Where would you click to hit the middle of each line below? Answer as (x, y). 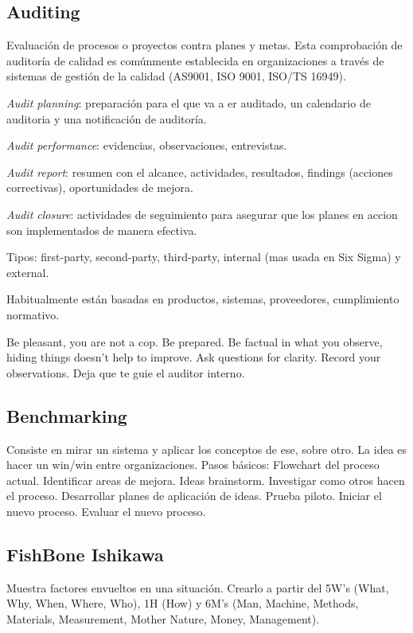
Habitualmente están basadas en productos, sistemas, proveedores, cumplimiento (203, 299)
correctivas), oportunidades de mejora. (100, 188)
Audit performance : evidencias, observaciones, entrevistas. (147, 145)
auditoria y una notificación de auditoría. (107, 118)
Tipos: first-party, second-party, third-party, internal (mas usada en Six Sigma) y (204, 257)
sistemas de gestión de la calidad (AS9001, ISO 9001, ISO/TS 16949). (176, 76)
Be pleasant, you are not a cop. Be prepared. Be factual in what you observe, (195, 341)
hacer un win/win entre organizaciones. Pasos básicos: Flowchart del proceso (193, 465)
